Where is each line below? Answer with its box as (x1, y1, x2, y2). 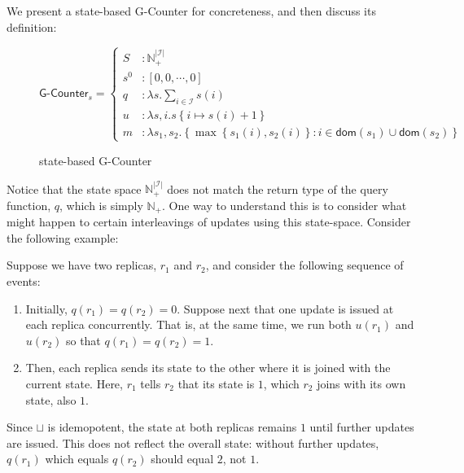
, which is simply (59, 196, 143, 213)
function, (7, 196, 51, 213)
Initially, (25, 300, 68, 317)
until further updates (309, 418, 414, 436)
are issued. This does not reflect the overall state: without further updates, (7, 434, 379, 451)
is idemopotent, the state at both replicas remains (47, 418, 297, 436)
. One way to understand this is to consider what (162, 196, 407, 213)
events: (7, 273, 41, 290)
